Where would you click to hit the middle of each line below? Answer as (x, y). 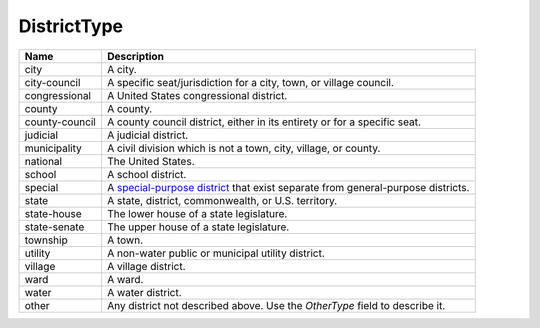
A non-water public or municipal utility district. (215, 253)
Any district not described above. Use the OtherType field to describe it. (276, 305)
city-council (52, 82)
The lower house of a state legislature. (197, 213)
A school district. (146, 174)
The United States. (150, 161)
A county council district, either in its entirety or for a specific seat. (264, 122)
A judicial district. (147, 135)
